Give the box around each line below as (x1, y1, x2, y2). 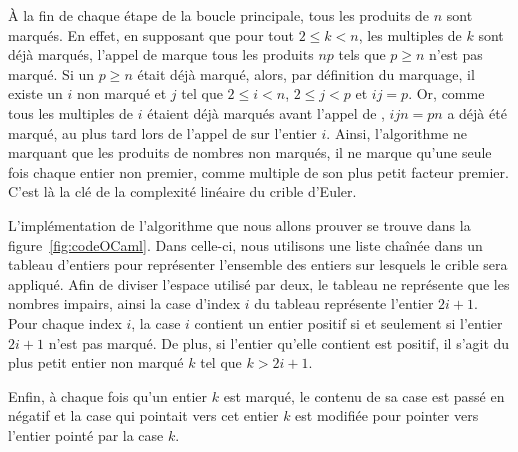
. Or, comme (408, 83, 485, 104)
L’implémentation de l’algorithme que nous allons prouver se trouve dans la (8, 214, 471, 235)
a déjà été (447, 102, 507, 123)
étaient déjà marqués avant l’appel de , (147, 102, 385, 123)
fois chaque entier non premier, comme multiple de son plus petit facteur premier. (8, 161, 509, 182)
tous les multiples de (8, 102, 134, 123)
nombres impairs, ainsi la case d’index (8, 293, 241, 314)
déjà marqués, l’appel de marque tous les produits (8, 44, 314, 65)
